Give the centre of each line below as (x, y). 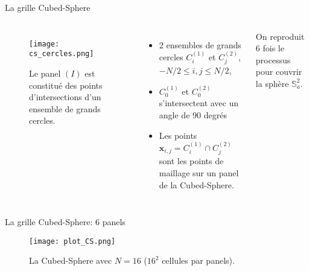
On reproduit (280, 36)
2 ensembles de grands (200, 44)
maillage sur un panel (199, 173)
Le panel (45, 73)
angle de (174, 115)
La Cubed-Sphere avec (71, 260)
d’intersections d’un (65, 97)
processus (273, 59)
